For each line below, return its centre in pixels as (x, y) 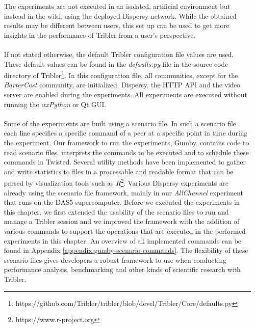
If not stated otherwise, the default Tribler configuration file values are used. (119, 54)
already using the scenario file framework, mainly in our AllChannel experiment (124, 192)
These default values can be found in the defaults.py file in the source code (116, 64)
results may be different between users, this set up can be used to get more (117, 25)
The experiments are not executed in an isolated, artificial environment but (117, 6)
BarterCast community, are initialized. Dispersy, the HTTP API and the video (122, 85)
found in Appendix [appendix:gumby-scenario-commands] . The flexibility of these (126, 250)
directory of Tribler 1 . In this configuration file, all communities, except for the (121, 74)
